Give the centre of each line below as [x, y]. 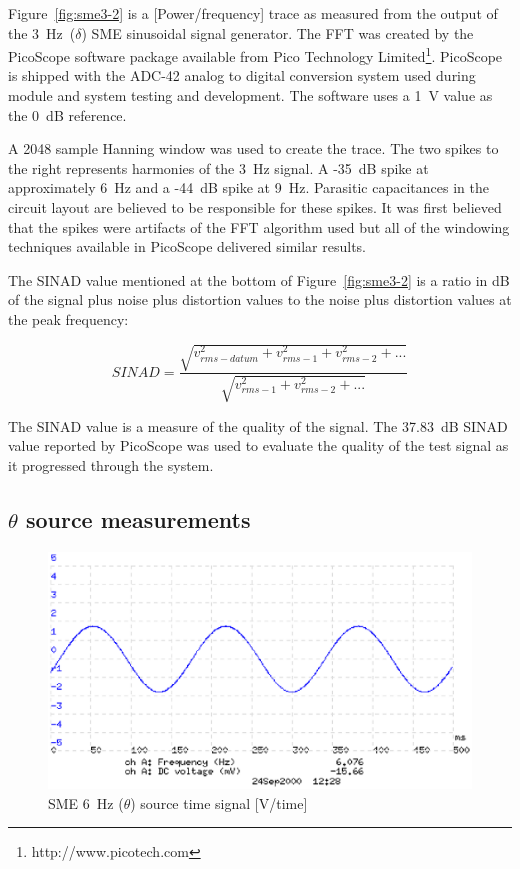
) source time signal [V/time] [219, 802]
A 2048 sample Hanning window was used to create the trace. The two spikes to [253, 148]
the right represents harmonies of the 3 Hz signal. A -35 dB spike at [218, 167]
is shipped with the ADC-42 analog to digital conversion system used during [242, 75]
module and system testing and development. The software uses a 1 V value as [250, 95]
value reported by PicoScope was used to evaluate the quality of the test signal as [258, 445]
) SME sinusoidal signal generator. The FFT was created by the [277, 32]
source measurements [138, 518]
